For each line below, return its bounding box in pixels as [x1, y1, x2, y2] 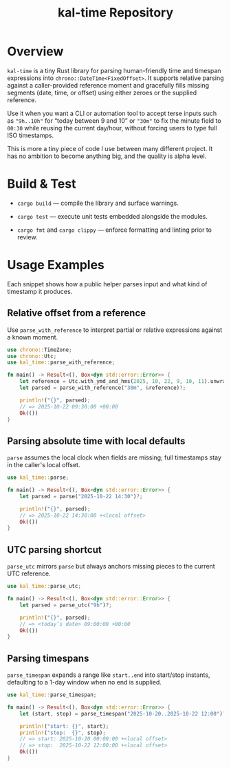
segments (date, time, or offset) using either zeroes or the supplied [7, 88, 197, 97]
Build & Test [7, 176, 76, 192]
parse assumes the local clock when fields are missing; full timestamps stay [7, 453, 222, 462]
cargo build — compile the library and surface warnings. [16, 199, 179, 207]
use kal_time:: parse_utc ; [7, 583, 81, 590]
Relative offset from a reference [7, 307, 146, 319]
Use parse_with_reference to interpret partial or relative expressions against [7, 326, 223, 334]
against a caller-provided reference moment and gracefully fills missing [7, 81, 210, 89]
